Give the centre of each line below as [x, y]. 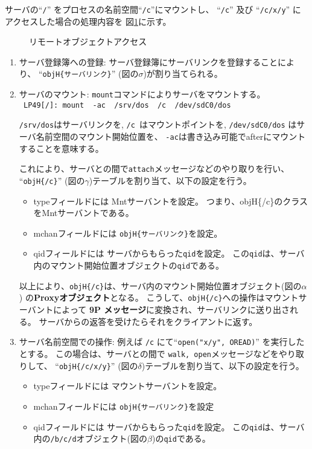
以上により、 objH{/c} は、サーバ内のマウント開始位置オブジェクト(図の [160, 285]
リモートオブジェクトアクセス [88, 41]
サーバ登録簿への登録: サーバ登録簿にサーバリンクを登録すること [148, 61]
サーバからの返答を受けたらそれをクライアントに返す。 [148, 321]
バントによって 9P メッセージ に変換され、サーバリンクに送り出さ [159, 310]
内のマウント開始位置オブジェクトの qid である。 [129, 265]
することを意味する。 [61, 148]
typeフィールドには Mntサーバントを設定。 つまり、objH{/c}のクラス [171, 201]
